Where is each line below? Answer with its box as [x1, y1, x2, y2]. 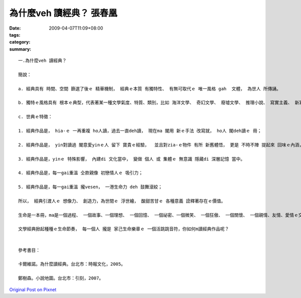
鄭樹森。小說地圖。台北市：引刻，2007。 [18, 275, 104, 281]
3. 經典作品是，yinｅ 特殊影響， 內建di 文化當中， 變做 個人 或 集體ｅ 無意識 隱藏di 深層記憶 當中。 [18, 156, 245, 162]
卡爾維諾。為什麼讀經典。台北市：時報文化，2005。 [18, 261, 125, 267]
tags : [9, 32, 21, 38]
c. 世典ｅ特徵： [18, 114, 53, 120]
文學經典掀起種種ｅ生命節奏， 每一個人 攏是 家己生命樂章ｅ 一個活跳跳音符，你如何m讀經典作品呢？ [18, 226, 229, 232]
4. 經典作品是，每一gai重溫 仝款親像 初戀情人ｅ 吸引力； [18, 170, 143, 176]
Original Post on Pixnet [9, 286, 57, 292]
